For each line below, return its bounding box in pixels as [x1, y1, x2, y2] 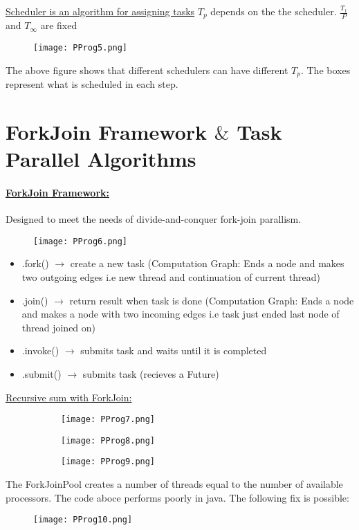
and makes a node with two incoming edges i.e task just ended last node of [21, 307, 340, 321]
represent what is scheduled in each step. [6, 77, 178, 91]
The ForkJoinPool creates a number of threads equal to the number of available [6, 477, 343, 491]
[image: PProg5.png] [33, 43, 128, 53]
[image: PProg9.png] [61, 457, 156, 467]
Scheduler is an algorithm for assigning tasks [6, 4, 195, 18]
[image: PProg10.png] [33, 515, 133, 525]
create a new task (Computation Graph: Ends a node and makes [70, 256, 344, 271]
